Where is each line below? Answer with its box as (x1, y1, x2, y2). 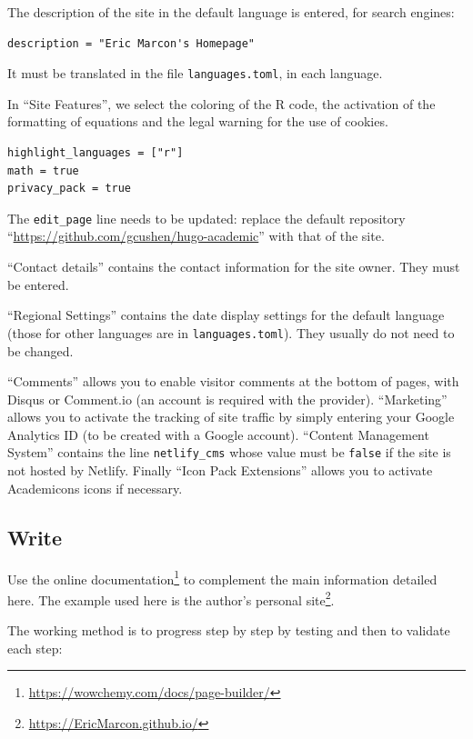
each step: (7, 638, 63, 657)
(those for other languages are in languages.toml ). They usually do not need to (7, 323, 455, 342)
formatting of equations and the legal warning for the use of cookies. (7, 112, 388, 131)
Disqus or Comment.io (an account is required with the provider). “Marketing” (7, 389, 448, 408)
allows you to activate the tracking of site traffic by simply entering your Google (7, 407, 455, 426)
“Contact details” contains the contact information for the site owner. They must (7, 257, 460, 276)
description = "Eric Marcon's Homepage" (7, 36, 256, 50)
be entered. (7, 275, 69, 294)
